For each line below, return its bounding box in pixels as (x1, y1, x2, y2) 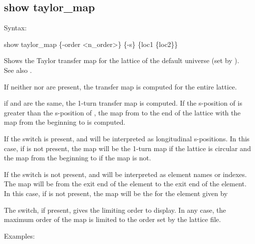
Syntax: (4, 22, 27, 33)
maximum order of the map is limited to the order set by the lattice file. (4, 214, 221, 224)
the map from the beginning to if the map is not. (4, 153, 151, 163)
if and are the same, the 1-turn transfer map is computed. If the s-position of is (4, 98, 242, 108)
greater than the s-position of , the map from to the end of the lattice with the (4, 107, 241, 117)
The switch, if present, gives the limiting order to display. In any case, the (4, 204, 226, 215)
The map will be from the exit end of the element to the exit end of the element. (4, 178, 247, 189)
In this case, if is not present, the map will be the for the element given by (4, 188, 228, 198)
